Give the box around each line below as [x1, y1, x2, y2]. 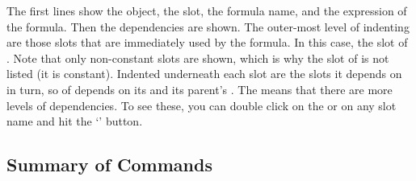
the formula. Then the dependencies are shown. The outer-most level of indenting [6, 18, 410, 35]
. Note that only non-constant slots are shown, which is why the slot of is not [6, 49, 389, 66]
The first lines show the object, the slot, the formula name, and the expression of [6, 2, 407, 19]
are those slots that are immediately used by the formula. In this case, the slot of [6, 34, 408, 51]
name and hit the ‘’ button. [6, 113, 143, 130]
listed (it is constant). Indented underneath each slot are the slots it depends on [6, 65, 402, 82]
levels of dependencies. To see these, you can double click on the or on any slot [6, 97, 397, 113]
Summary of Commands [6, 152, 212, 177]
